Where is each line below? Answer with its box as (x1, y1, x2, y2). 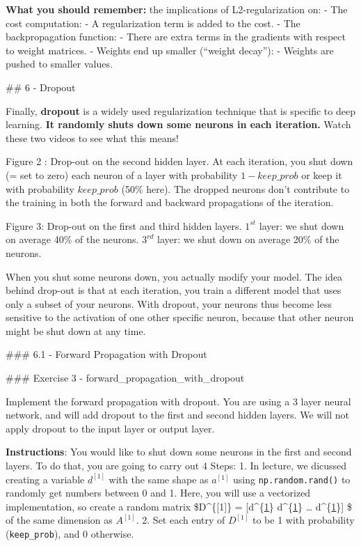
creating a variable (6, 471, 85, 486)
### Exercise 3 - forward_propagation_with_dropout (6, 370, 245, 385)
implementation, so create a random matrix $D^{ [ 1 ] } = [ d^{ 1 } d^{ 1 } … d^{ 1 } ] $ (6, 499, 352, 513)
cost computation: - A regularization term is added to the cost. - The (6, 15, 300, 30)
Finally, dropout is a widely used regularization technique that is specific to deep (6, 103, 355, 118)
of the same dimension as (6, 513, 113, 527)
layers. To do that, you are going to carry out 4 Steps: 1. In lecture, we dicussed (6, 458, 347, 473)
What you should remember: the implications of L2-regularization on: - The (6, 2, 348, 16)
